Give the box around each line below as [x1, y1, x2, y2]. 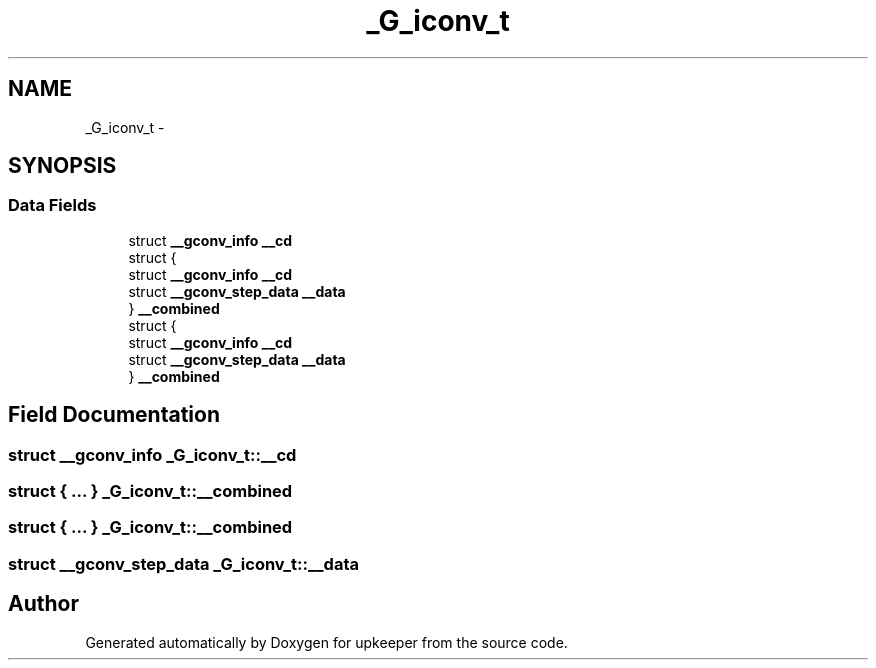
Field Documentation [8, 402, 220, 428]
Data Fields [8, 195, 97, 216]
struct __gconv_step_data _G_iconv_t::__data [8, 553, 359, 574]
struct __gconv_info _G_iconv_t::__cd [8, 444, 297, 465]
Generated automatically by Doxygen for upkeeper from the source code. [85, 633, 568, 651]
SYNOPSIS [8, 153, 117, 179]
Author [8, 591, 79, 617]
